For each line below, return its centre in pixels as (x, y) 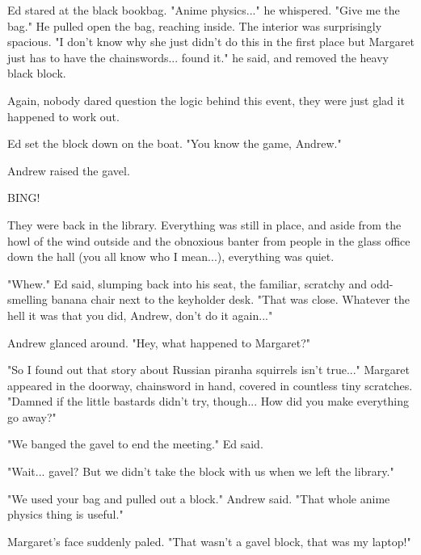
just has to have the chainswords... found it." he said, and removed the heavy (198, 57)
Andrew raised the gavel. (69, 170)
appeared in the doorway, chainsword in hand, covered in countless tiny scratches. (210, 385)
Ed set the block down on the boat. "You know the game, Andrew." (175, 143)
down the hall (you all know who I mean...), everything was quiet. (171, 256)
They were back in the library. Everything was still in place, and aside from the (204, 224)
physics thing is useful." (65, 514)
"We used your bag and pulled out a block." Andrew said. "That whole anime (199, 498)
